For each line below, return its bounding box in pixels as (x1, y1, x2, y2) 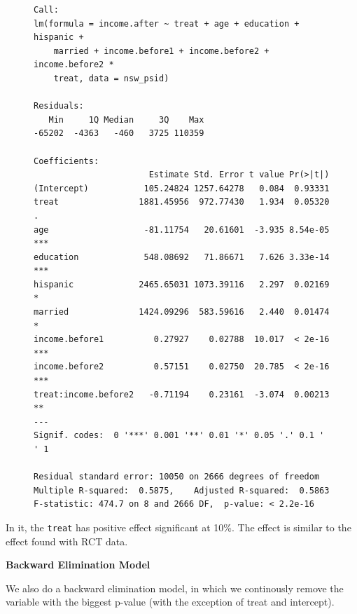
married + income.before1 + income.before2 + (53, 46, 269, 56)
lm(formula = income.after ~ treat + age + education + (34, 18, 300, 29)
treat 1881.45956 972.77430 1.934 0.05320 (34, 197, 330, 207)
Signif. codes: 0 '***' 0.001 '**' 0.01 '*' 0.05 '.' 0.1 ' (34, 430, 325, 441)
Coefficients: (34, 156, 99, 166)
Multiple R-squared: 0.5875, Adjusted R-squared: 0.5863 (34, 485, 330, 496)
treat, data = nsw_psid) (53, 73, 169, 83)
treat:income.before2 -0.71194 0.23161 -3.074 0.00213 (34, 389, 330, 400)
